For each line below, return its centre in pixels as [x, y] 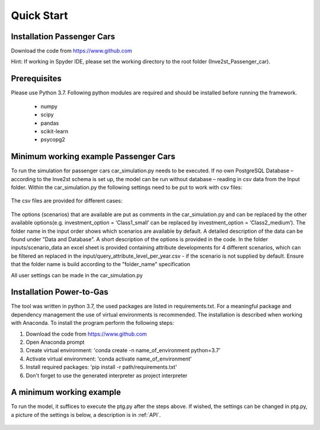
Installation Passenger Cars [63, 37]
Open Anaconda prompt [55, 342]
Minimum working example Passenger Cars [93, 156]
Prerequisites [36, 79]
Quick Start [39, 15]
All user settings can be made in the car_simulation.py [77, 275]
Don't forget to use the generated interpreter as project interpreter [107, 375]
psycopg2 [53, 140]
